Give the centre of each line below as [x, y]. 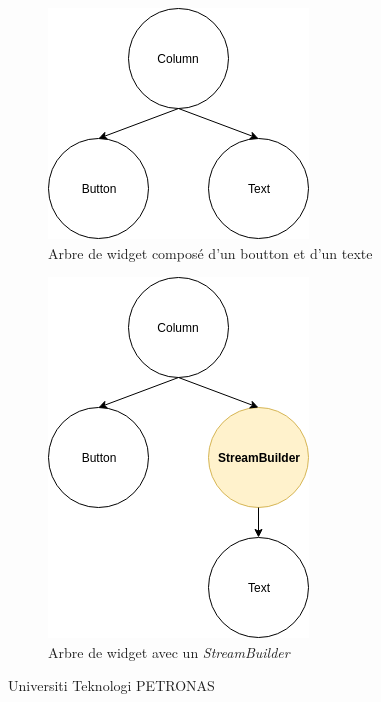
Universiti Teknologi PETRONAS [111, 685]
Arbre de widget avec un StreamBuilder [169, 651]
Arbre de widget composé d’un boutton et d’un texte [210, 252]
